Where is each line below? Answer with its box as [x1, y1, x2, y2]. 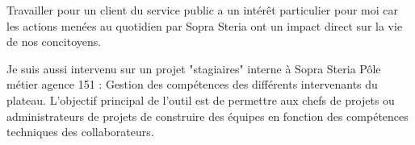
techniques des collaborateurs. [6, 123, 154, 140]
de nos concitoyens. [6, 33, 102, 50]
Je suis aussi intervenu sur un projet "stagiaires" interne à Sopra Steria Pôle [6, 60, 381, 77]
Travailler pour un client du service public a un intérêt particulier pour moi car [6, 2, 399, 18]
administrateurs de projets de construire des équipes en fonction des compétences [6, 107, 409, 124]
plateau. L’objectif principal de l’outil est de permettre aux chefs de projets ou [6, 91, 395, 108]
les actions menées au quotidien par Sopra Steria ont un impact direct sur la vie [6, 17, 403, 34]
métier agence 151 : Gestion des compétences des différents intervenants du [6, 76, 378, 93]
